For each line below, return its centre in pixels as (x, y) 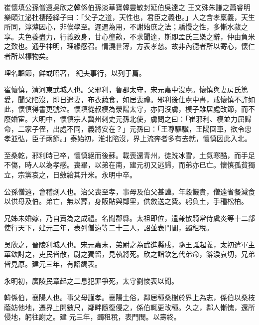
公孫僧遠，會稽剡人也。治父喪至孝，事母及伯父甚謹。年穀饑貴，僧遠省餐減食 (129, 191)
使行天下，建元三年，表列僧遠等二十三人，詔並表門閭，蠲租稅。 (109, 228)
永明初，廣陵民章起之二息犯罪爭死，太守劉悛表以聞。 (91, 280)
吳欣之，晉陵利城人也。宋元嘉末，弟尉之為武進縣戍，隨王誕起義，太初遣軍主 (129, 244)
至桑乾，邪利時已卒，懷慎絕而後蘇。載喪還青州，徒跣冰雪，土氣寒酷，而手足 (129, 155)
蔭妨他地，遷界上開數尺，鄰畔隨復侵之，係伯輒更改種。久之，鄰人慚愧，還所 (129, 307)
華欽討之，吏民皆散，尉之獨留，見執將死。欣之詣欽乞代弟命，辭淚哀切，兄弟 (129, 254)
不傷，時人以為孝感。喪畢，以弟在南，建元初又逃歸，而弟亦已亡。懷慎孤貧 (126, 165)
